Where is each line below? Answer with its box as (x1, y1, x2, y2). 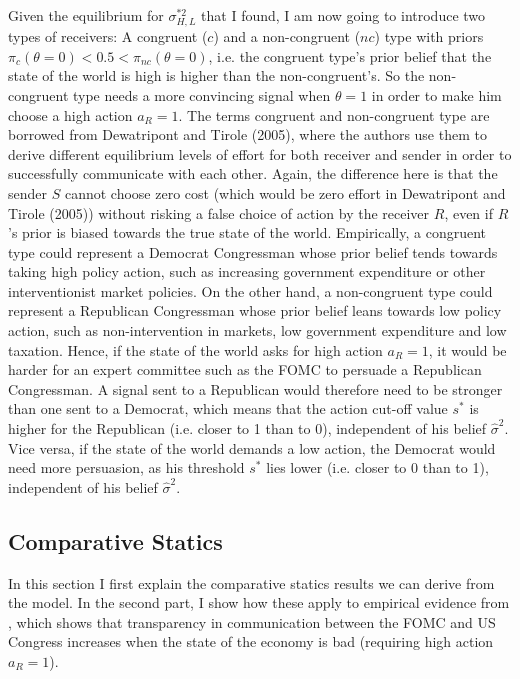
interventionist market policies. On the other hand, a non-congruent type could (8, 280, 493, 301)
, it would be (428, 339, 507, 360)
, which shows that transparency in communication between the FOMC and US (8, 611, 496, 632)
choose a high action (8, 104, 133, 125)
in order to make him (371, 84, 502, 105)
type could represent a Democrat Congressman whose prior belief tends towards (8, 241, 498, 262)
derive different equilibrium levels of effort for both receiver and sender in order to (8, 143, 512, 164)
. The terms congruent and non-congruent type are (178, 104, 490, 125)
